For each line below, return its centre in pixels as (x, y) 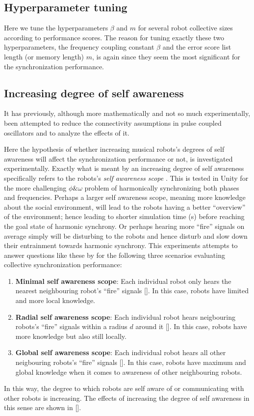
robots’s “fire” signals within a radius (71, 326)
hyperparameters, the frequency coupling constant (79, 47)
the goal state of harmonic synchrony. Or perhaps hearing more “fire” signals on (124, 226)
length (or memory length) (44, 56)
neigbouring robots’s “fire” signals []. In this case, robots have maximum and (131, 362)
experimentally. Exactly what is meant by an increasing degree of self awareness (124, 168)
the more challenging (35, 187)
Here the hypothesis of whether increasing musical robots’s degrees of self (114, 149)
